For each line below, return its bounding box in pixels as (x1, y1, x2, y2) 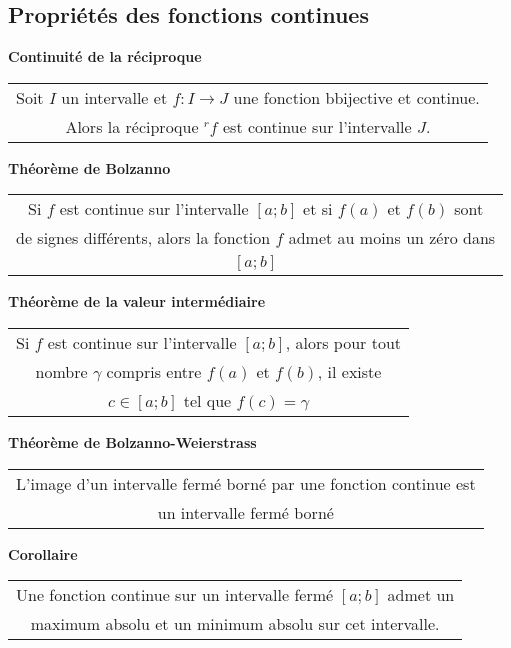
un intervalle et (61, 85, 168, 109)
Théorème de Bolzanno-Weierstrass (8, 431, 257, 452)
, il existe (317, 359, 382, 383)
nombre (35, 359, 88, 383)
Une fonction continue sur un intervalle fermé (16, 583, 334, 607)
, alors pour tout (285, 330, 402, 354)
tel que (183, 388, 232, 412)
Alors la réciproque (65, 114, 199, 138)
